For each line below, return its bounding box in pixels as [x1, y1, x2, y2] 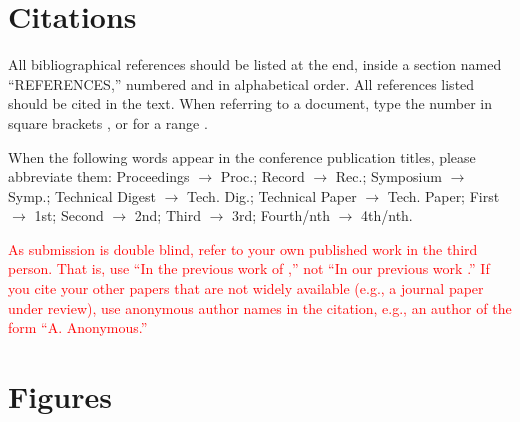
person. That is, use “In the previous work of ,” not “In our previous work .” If [8, 258, 490, 279]
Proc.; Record [220, 166, 305, 187]
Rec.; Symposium [335, 166, 442, 187]
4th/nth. [361, 205, 413, 226]
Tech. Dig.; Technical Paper [187, 185, 357, 206]
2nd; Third [134, 205, 201, 226]
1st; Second [34, 205, 104, 226]
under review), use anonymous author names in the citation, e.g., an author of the [8, 297, 512, 318]
